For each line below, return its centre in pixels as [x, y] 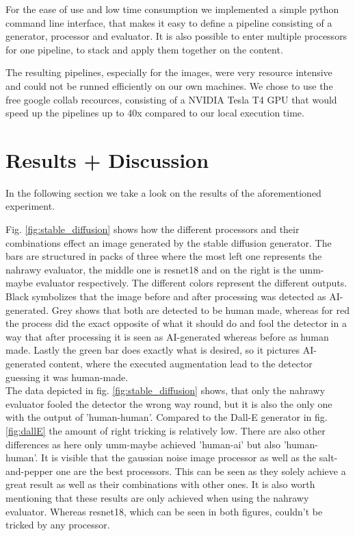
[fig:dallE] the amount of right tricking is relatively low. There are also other [166, 430]
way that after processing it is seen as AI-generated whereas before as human [167, 336]
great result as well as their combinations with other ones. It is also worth [160, 484]
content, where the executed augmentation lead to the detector [181, 363]
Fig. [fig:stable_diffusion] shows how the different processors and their [153, 229]
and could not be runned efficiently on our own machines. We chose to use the [169, 85]
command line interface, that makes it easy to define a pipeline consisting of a [169, 22]
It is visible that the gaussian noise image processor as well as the [179, 458]
